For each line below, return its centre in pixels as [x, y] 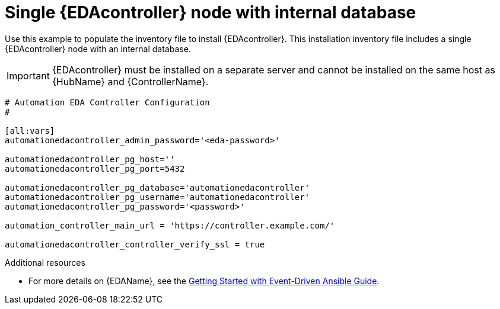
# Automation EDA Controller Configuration [107, 102]
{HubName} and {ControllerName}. [130, 81]
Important [28, 75]
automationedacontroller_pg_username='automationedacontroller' [157, 197]
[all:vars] [30, 131]
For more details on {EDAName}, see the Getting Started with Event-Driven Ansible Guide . [204, 281]
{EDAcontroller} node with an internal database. [98, 49]
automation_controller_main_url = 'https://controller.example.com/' [170, 225]
